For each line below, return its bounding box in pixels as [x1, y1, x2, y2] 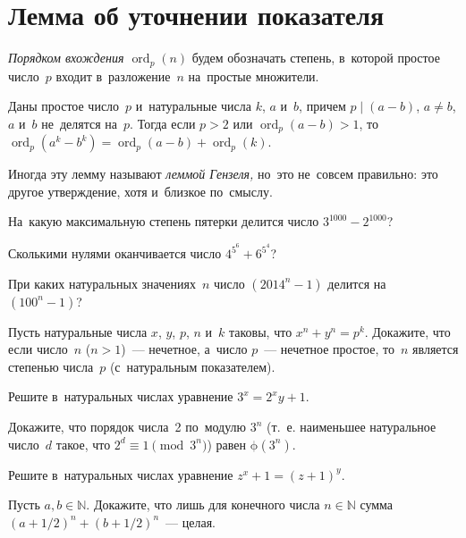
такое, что [55, 434, 111, 453]
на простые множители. [188, 66, 319, 85]
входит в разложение [55, 66, 171, 85]
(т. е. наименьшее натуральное [267, 417, 436, 436]
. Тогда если [130, 113, 196, 132]
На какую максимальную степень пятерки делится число [8, 212, 319, 231]
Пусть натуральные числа [8, 322, 148, 340]
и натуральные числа [135, 97, 252, 115]
